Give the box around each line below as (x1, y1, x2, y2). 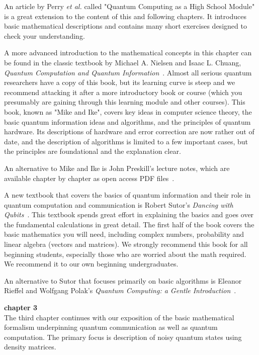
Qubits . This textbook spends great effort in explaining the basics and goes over (4, 209, 254, 220)
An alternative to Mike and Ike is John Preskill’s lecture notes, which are (4, 162, 230, 173)
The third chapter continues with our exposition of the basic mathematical (4, 312, 234, 322)
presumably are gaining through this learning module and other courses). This (4, 97, 245, 107)
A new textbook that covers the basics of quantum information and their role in (4, 190, 251, 200)
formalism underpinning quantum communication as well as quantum (4, 322, 218, 332)
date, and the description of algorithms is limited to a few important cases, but (4, 136, 248, 146)
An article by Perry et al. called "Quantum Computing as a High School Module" (4, 1, 255, 11)
